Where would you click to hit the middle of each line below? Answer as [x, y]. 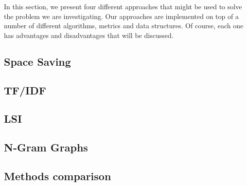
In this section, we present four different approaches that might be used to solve [123, 6]
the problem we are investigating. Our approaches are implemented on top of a [121, 16]
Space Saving [37, 61]
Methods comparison [58, 176]
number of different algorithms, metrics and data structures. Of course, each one [124, 26]
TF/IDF [25, 90]
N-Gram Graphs [46, 147]
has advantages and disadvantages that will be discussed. [89, 35]
